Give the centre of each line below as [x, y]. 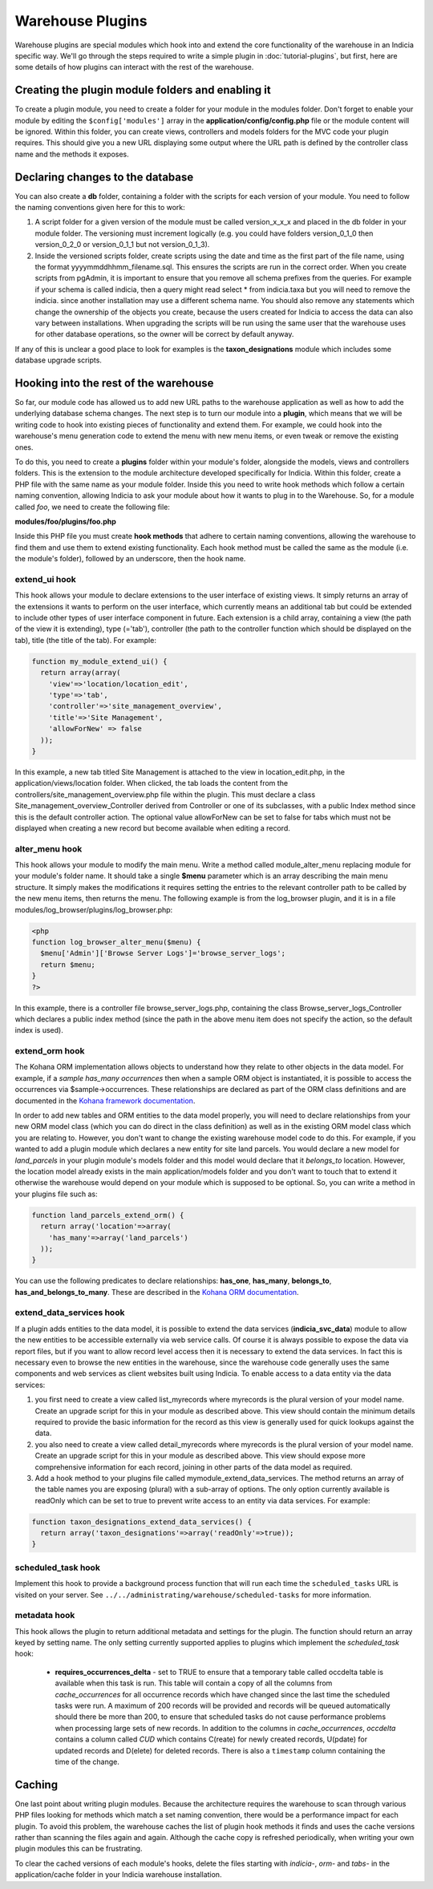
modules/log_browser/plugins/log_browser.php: [94, 909]
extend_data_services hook [70, 1313]
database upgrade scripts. [58, 360]
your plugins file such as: [56, 1194]
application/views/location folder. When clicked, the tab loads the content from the [152, 783]
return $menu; [68, 965]
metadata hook [45, 1616]
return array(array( [81, 673]
